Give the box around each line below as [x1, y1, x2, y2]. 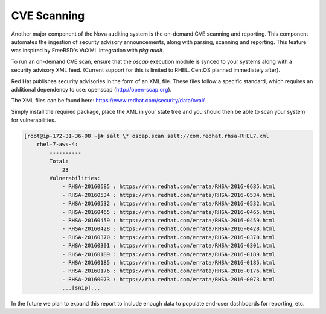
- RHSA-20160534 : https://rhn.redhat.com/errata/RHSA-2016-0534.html [62, 192, 276, 198]
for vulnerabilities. [11, 116, 56, 124]
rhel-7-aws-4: [36, 141, 78, 148]
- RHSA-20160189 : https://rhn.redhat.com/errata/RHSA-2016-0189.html [62, 251, 276, 257]
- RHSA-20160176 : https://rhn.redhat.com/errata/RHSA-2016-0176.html [62, 268, 276, 274]
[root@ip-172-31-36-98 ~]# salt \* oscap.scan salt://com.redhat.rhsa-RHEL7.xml [24, 133, 269, 140]
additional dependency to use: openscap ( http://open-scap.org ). [11, 86, 172, 93]
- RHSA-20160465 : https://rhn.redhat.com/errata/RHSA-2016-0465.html [62, 209, 276, 215]
